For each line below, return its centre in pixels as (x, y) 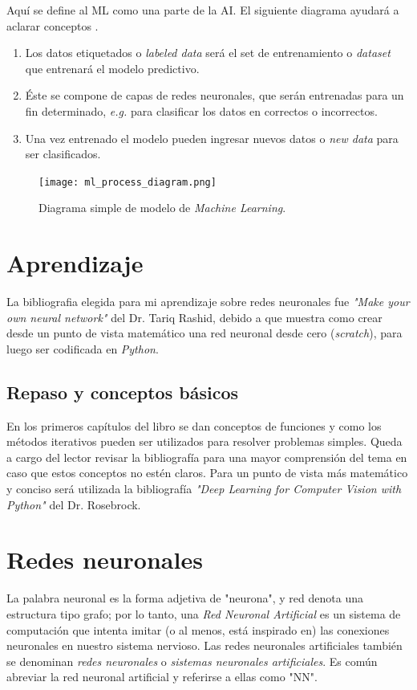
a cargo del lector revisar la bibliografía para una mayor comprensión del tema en (207, 457)
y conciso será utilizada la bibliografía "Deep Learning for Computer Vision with (204, 489)
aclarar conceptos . (53, 25)
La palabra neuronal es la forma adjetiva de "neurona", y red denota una (185, 598)
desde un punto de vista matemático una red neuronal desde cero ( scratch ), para (204, 333)
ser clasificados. (63, 154)
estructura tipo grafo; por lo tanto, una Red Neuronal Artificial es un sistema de (204, 613)
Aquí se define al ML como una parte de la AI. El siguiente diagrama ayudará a (203, 10)
